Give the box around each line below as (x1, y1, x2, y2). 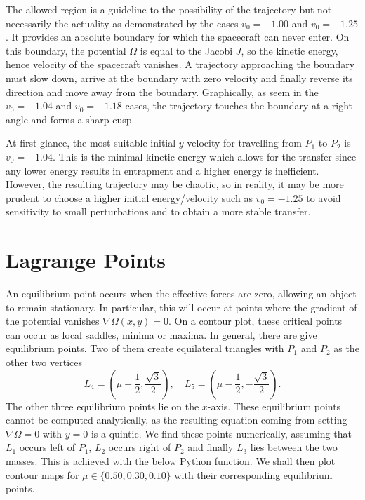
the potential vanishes (6, 313, 100, 328)
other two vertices (6, 355, 83, 369)
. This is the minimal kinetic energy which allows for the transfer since (52, 149, 357, 163)
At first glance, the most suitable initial (6, 135, 176, 150)
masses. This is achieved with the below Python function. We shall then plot (6, 453, 336, 468)
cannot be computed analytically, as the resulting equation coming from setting (6, 412, 347, 427)
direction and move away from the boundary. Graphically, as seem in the (6, 84, 319, 99)
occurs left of (19, 440, 75, 454)
